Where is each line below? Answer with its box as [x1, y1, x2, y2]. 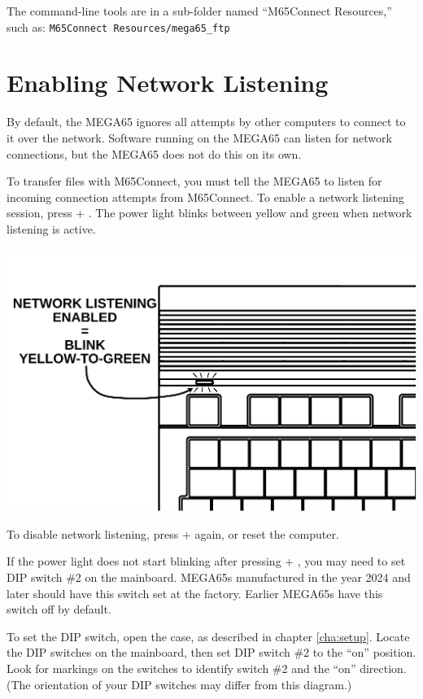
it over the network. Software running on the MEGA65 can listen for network [7, 129, 392, 146]
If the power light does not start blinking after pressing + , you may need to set [7, 553, 406, 570]
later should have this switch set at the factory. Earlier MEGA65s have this [7, 584, 383, 601]
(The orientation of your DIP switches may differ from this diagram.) [7, 675, 352, 692]
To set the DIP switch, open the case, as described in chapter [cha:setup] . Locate [7, 627, 410, 644]
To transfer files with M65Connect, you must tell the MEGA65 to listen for [7, 173, 382, 190]
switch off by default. [7, 601, 111, 618]
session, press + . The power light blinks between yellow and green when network [7, 204, 412, 221]
